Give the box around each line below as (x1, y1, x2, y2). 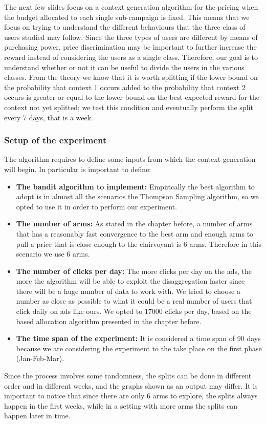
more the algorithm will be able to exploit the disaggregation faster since (16, 275, 245, 286)
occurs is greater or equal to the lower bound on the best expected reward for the (4, 92, 260, 102)
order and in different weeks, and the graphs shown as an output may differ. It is (4, 380, 258, 391)
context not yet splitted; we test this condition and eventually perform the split (4, 101, 253, 112)
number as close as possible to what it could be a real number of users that (16, 295, 252, 306)
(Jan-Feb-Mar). (16, 353, 64, 364)
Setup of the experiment (4, 134, 107, 146)
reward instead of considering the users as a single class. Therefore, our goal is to (4, 51, 258, 62)
